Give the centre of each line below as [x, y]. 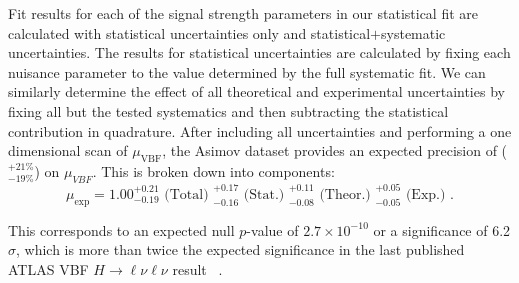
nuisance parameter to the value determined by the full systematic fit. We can [247, 71]
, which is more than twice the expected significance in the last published [240, 249]
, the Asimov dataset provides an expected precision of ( [335, 150]
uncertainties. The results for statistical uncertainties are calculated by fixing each [259, 52]
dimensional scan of [68, 150]
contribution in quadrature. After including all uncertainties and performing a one [260, 130]
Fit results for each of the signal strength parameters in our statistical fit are [243, 13]
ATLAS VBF [48, 268]
